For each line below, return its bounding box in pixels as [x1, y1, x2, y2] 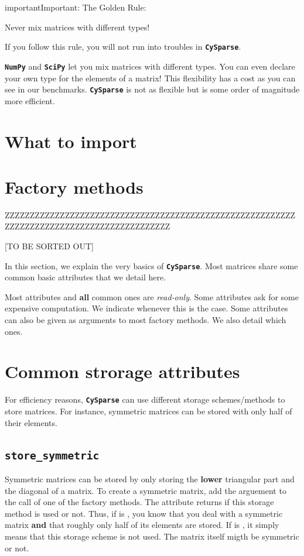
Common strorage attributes [5, 359, 240, 383]
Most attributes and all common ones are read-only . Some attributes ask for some [5, 290, 299, 303]
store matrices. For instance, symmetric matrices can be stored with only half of [5, 405, 292, 417]
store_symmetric [5, 449, 100, 462]
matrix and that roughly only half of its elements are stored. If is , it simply [5, 519, 279, 531]
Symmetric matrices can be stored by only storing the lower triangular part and [5, 473, 295, 485]
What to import [5, 129, 137, 153]
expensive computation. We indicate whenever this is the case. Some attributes [5, 302, 288, 314]
